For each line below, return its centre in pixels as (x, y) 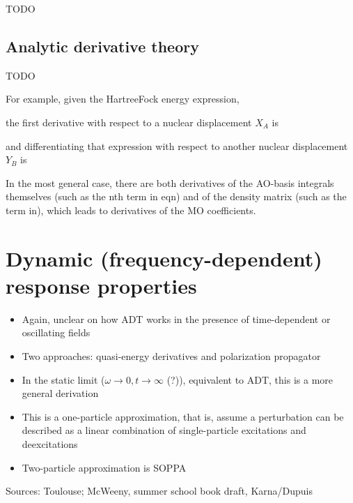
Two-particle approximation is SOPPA (104, 467)
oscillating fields (56, 332)
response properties (101, 285)
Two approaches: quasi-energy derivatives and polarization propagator (171, 356)
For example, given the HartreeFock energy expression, (123, 99)
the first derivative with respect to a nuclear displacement (129, 122)
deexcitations (50, 444)
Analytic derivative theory (102, 46)
